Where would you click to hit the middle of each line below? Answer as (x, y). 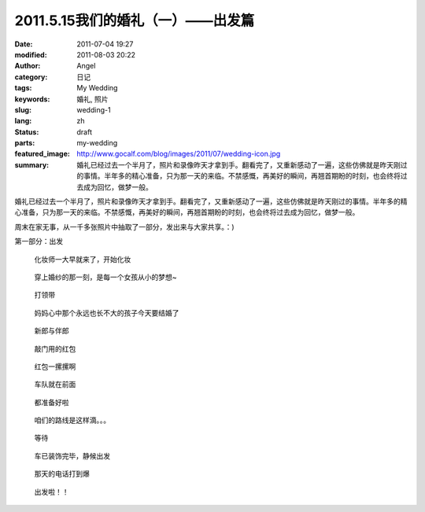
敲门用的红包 (55, 348)
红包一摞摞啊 (55, 367)
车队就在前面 (55, 385)
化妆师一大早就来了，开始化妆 (83, 259)
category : (31, 77)
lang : (23, 121)
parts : (25, 143)
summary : (32, 164)
